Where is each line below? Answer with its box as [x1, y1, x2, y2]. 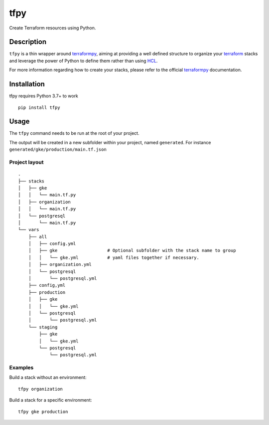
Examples [9, 364, 34, 371]
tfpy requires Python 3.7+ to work [9, 93, 78, 99]
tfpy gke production [18, 409, 68, 415]
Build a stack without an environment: [9, 374, 87, 380]
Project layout [9, 159, 44, 166]
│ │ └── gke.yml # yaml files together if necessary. [28, 255, 199, 260]
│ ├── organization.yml [28, 261, 92, 267]
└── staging [28, 324, 58, 330]
